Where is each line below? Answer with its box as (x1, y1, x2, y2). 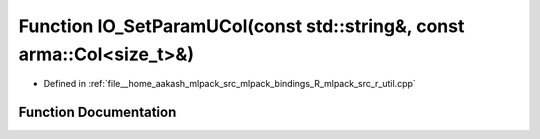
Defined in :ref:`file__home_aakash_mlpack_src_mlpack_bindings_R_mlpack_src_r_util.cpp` (43, 78, 417, 90)
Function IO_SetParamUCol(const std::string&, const (18, 15, 465, 37)
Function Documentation (18, 104, 177, 121)
